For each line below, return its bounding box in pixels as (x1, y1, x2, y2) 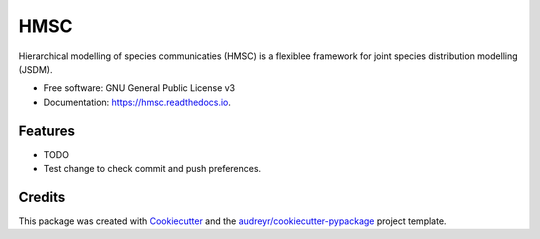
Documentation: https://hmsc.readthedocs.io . (43, 96, 232, 108)
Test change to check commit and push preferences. (43, 163, 262, 175)
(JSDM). (18, 63, 53, 75)
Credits (18, 188, 66, 205)
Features (18, 122, 75, 139)
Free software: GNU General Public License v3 (43, 82, 236, 94)
